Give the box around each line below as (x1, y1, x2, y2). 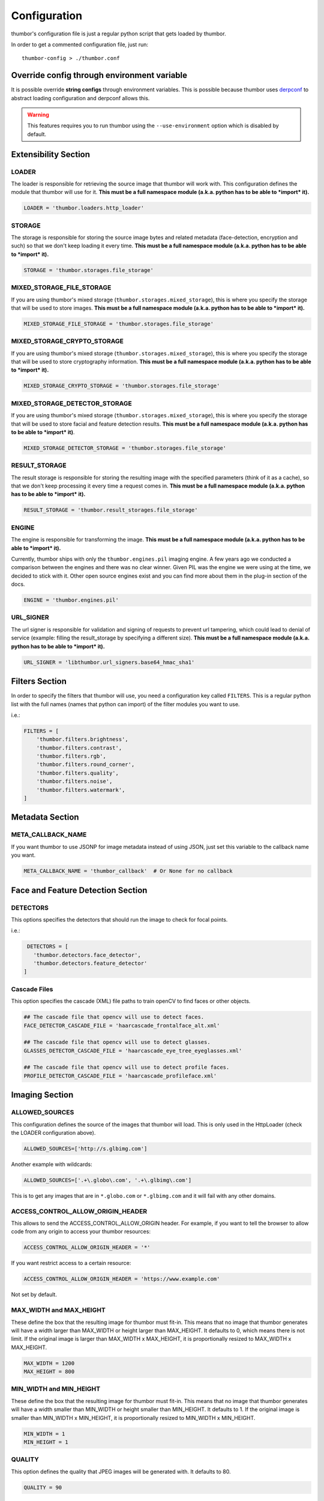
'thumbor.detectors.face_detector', (33, 952, 141, 958)
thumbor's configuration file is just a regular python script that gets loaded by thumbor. (11, 30, 226, 37)
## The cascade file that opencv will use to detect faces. (23, 1013, 205, 1021)
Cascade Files (11, 985, 53, 993)
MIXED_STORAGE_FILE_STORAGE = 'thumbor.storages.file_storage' (23, 320, 214, 327)
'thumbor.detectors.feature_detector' (33, 960, 148, 967)
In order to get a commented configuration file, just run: (11, 41, 148, 48)
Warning (27, 111, 49, 118)
